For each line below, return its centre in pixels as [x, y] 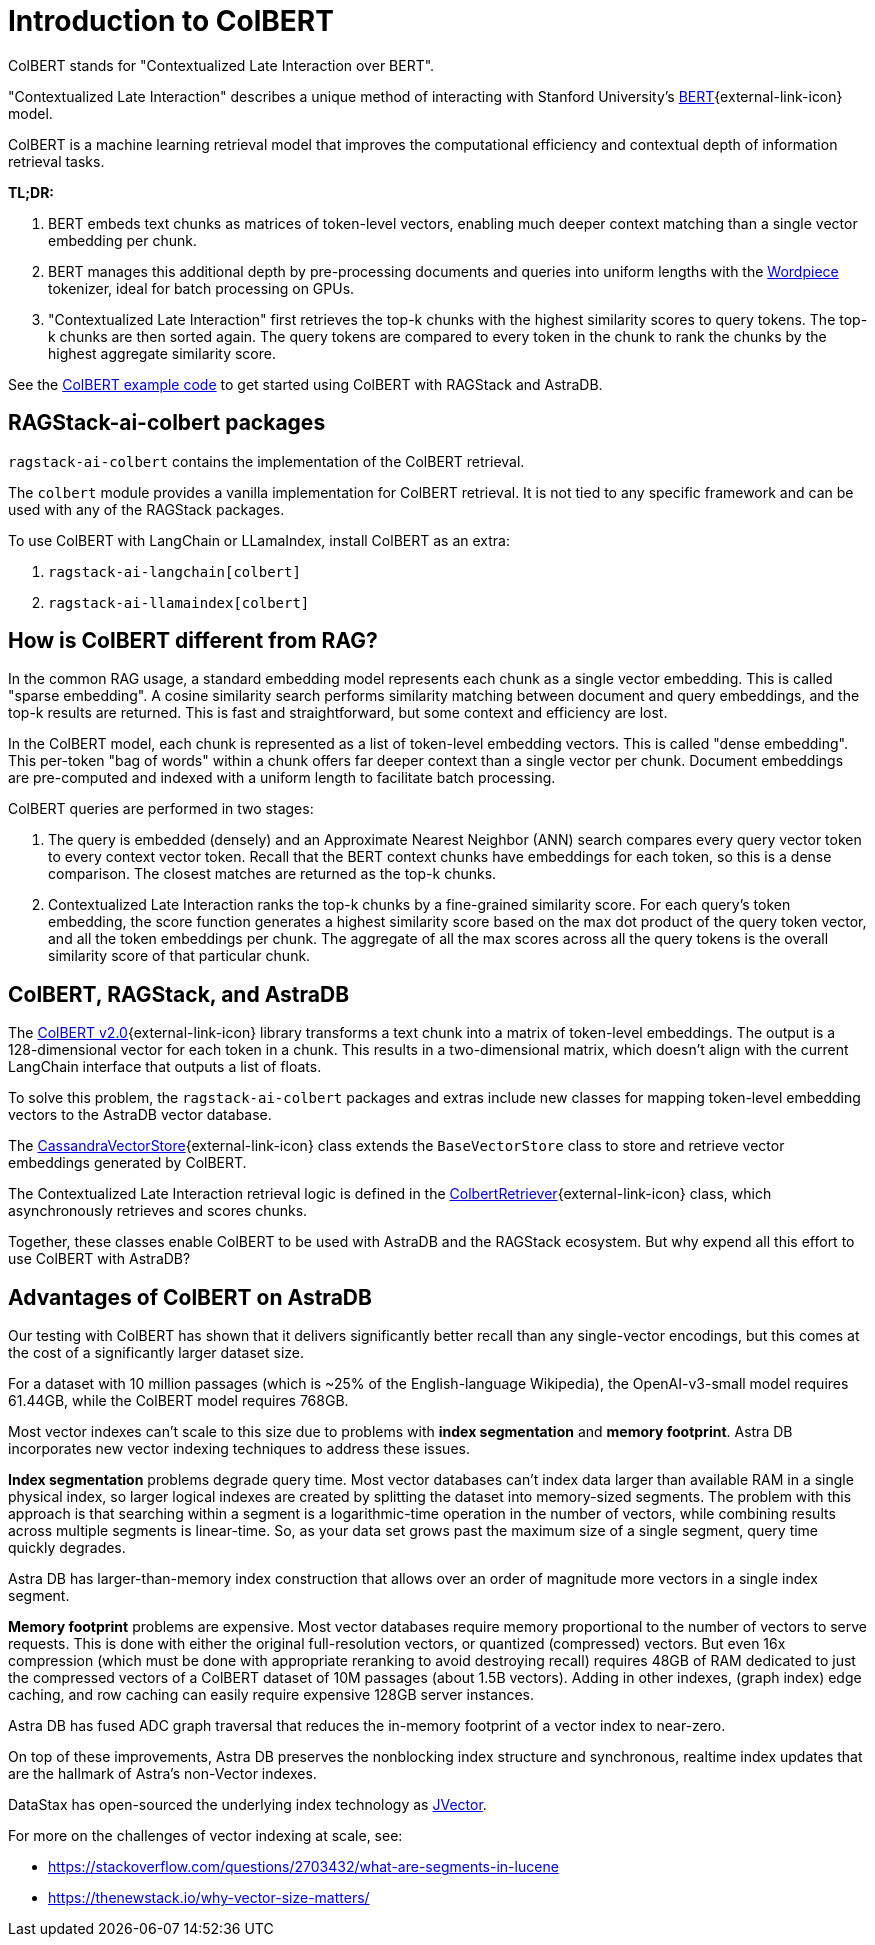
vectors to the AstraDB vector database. [140, 1115]
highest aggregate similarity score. [162, 353]
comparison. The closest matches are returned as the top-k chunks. [272, 874]
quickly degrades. [67, 1548]
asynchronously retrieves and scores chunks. [158, 1211]
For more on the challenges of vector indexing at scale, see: [205, 1836]
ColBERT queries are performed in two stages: [161, 809]
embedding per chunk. [122, 240]
